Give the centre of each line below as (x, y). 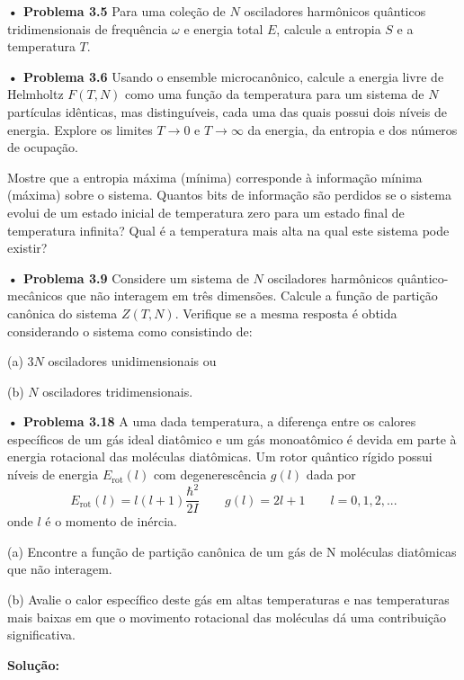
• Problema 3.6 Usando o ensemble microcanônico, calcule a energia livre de (226, 76)
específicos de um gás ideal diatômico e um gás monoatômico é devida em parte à (232, 438)
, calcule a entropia (329, 28)
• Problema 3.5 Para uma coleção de (116, 11)
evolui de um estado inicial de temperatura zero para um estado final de (206, 212)
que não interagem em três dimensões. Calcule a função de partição (252, 295)
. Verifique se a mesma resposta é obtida (286, 313)
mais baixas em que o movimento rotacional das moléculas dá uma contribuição (227, 617)
